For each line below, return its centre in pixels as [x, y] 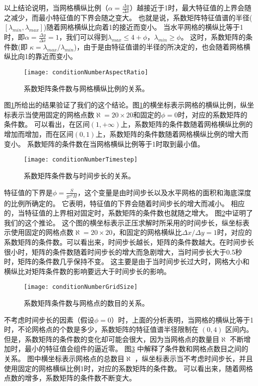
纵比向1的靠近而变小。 [40, 56]
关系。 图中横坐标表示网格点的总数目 [64, 358]
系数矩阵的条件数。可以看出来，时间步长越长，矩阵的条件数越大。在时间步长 [129, 242]
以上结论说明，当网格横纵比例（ [56, 7]
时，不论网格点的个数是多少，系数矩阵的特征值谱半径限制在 [101, 329]
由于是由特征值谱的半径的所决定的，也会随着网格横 [167, 46]
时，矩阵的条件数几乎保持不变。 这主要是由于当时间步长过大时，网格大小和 [127, 261]
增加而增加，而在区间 [39, 134]
